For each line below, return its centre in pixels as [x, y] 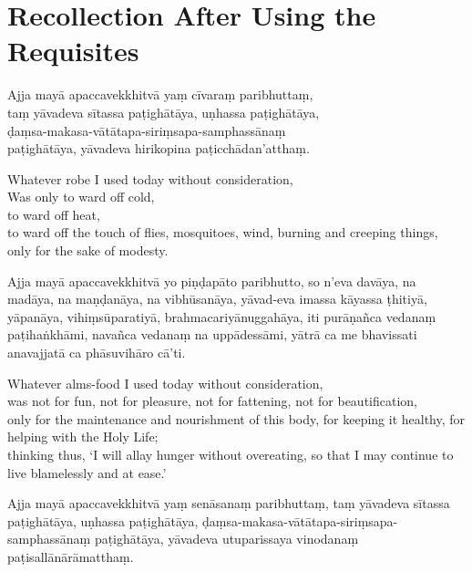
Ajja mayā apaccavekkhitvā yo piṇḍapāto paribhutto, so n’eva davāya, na [212, 281]
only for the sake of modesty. [88, 250]
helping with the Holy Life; [83, 437]
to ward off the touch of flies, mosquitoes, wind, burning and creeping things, [223, 232]
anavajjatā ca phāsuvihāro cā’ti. [97, 353]
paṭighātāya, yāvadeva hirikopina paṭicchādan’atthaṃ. [159, 148]
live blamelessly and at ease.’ [87, 472]
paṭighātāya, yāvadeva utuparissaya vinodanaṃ [226, 539]
